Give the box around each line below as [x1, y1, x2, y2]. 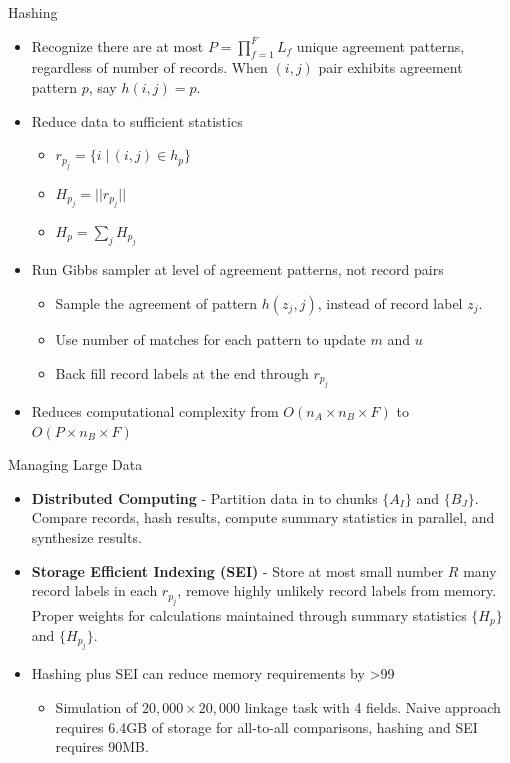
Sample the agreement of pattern [55, 292, 258, 313]
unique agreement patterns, [296, 35, 465, 56]
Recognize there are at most [31, 35, 204, 56]
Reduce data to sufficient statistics [31, 110, 243, 131]
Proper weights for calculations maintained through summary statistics [31, 604, 467, 625]
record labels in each [31, 580, 158, 601]
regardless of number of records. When [31, 57, 268, 78]
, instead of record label [317, 292, 463, 313]
